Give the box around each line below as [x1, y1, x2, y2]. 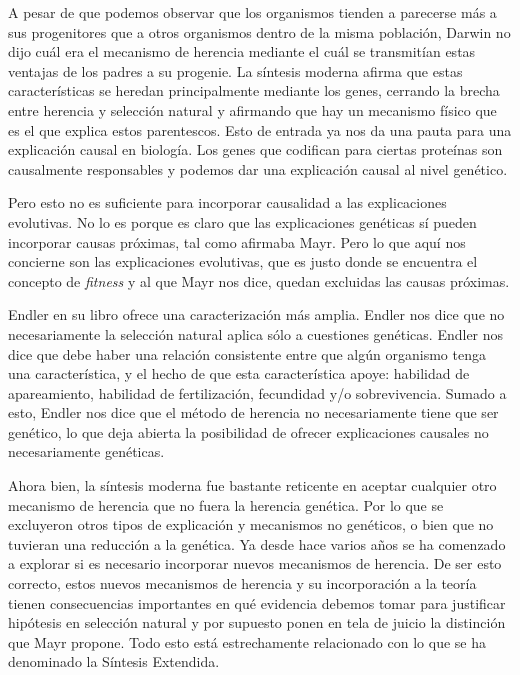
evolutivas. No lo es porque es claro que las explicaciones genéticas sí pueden [8, 211, 477, 232]
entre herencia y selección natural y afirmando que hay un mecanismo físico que [8, 99, 497, 120]
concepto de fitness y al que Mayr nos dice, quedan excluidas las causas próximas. [8, 270, 510, 291]
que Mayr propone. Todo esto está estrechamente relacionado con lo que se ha [8, 631, 486, 652]
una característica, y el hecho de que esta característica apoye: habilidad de [8, 363, 470, 384]
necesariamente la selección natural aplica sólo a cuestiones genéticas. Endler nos [8, 323, 504, 344]
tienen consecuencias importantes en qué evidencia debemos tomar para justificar [8, 592, 506, 613]
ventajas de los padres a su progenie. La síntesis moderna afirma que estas [8, 60, 463, 81]
